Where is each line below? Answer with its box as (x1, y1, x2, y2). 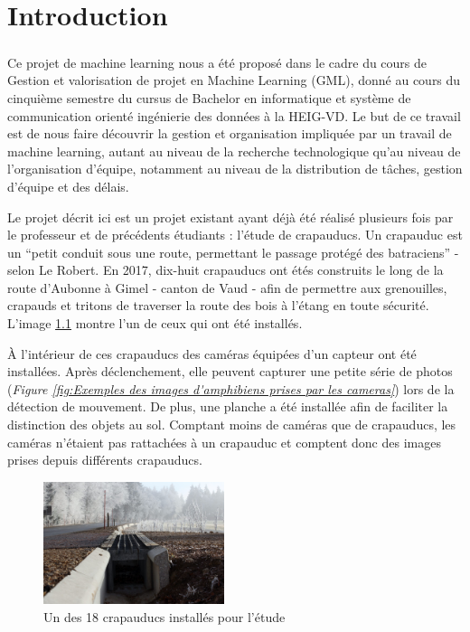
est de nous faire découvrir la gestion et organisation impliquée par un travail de (7, 124, 452, 143)
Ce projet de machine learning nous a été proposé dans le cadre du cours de (7, 52, 428, 71)
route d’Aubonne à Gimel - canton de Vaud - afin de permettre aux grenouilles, (7, 278, 447, 297)
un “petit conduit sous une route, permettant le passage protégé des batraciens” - (7, 242, 459, 261)
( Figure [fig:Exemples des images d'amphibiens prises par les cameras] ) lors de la (7, 379, 455, 398)
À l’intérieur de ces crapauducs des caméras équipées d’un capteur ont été (7, 344, 417, 363)
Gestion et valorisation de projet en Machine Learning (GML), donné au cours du (7, 71, 461, 90)
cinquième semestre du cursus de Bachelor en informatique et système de (7, 88, 411, 107)
